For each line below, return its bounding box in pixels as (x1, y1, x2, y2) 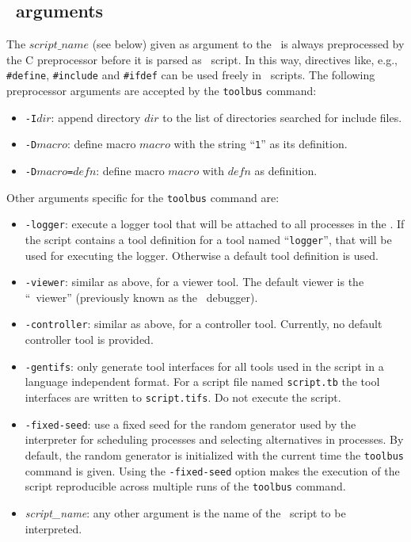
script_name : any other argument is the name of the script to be (25, 504, 346, 521)
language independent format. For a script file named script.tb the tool (25, 373, 380, 390)
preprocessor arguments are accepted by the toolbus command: (6, 82, 317, 99)
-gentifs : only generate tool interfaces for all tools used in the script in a (25, 357, 384, 374)
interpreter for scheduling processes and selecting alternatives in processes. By (25, 431, 404, 448)
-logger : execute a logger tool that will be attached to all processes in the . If (25, 216, 405, 232)
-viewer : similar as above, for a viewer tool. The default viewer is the (25, 273, 364, 290)
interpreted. (25, 520, 82, 536)
